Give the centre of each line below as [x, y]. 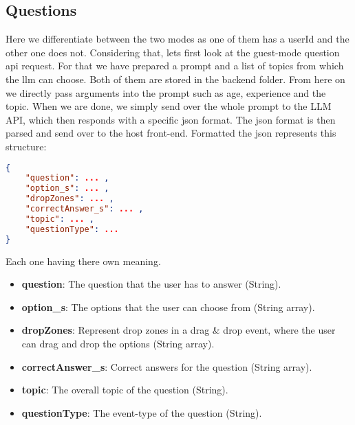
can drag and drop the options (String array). [118, 343]
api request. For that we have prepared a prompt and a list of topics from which [175, 66]
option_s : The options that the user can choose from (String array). [168, 307]
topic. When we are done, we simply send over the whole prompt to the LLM [169, 106]
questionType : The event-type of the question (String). [142, 412]
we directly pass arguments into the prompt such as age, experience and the [166, 92]
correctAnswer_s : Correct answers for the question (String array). [167, 366]
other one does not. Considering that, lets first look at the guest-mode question [173, 52]
